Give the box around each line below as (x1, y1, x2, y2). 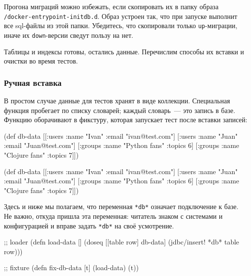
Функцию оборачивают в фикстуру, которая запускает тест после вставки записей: (4, 114, 248, 125)
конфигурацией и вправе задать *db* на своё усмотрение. (4, 220, 174, 230)
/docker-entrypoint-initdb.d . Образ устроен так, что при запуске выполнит (4, 11, 237, 21)
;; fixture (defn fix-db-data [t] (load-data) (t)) (4, 262, 139, 273)
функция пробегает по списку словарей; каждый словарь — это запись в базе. (4, 105, 235, 115)
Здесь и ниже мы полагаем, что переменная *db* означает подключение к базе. (4, 201, 238, 211)
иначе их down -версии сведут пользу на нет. (4, 30, 133, 40)
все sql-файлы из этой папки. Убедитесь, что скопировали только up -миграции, (4, 20, 237, 31)
